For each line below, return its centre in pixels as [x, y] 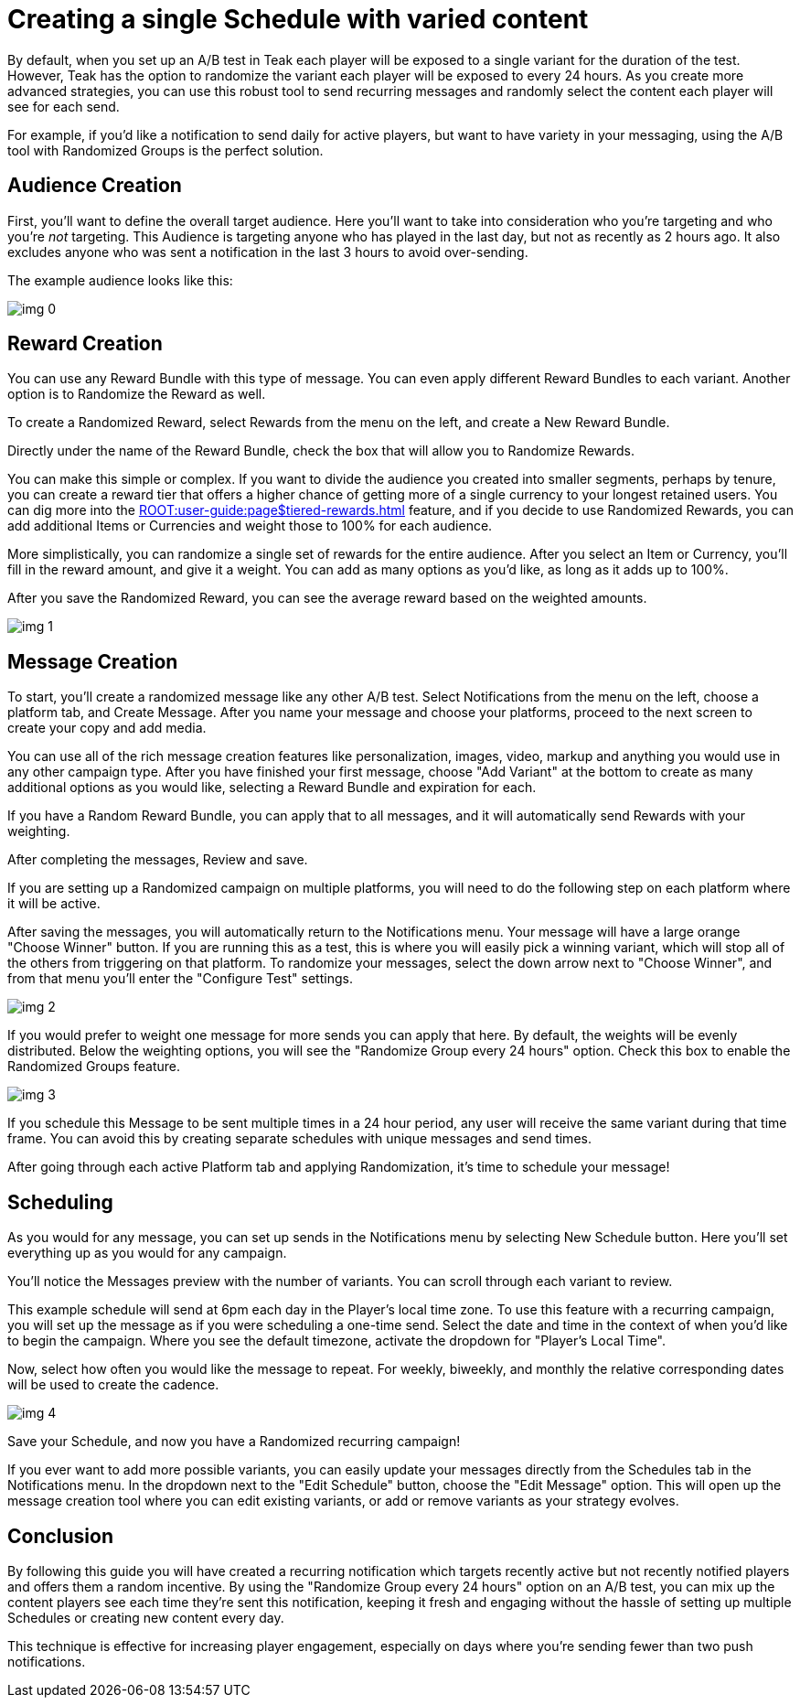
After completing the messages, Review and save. [158, 860]
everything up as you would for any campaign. [147, 1253]
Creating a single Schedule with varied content [298, 19]
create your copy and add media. [107, 728]
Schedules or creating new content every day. [146, 1617]
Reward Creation [85, 344]
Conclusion [61, 1536]
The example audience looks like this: [120, 280]
